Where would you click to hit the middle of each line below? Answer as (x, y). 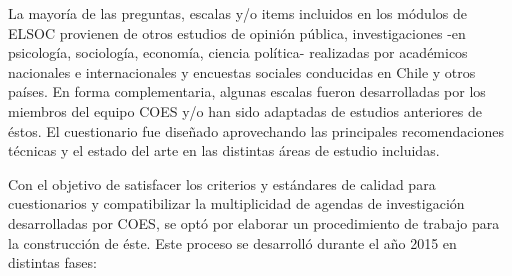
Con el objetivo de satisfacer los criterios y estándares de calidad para (222, 183)
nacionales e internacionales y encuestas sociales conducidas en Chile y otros (242, 71)
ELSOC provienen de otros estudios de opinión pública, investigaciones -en (237, 32)
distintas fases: (52, 262)
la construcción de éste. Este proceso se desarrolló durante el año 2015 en (232, 242)
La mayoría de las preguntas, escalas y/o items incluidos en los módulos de (237, 13)
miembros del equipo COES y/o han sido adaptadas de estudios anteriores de (245, 110)
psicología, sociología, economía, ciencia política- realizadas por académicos (238, 52)
